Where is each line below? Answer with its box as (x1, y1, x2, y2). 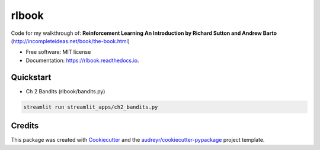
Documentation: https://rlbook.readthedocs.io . (25, 57, 139, 64)
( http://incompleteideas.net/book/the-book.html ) (11, 37, 130, 44)
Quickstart (11, 72, 52, 82)
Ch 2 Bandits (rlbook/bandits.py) (25, 87, 105, 94)
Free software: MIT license (25, 48, 91, 56)
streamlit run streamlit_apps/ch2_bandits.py (23, 103, 158, 110)
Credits (11, 121, 39, 131)
